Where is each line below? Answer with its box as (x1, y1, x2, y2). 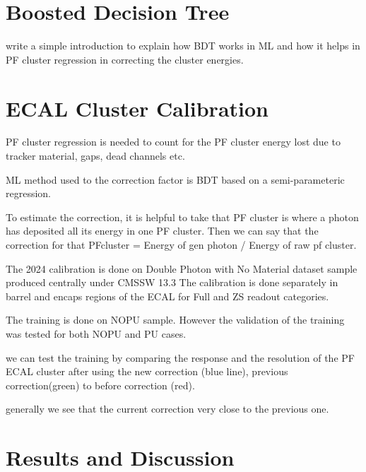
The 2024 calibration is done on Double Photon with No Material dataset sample (6, 261, 358, 276)
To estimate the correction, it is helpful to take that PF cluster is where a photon (6, 209, 359, 224)
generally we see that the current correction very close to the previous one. (6, 401, 329, 416)
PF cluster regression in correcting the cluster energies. (6, 52, 244, 66)
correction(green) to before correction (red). (6, 377, 195, 392)
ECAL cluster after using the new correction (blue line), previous (6, 364, 288, 379)
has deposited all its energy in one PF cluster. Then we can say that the (6, 223, 319, 238)
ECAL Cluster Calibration (6, 93, 268, 122)
